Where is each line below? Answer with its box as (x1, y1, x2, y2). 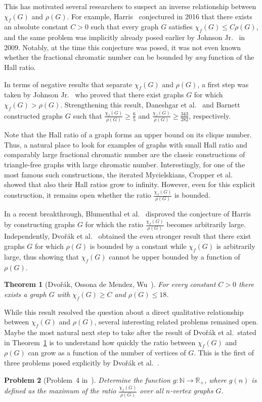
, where (204, 374, 227, 385)
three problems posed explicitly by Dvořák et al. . (4, 357, 159, 368)
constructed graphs (4, 110, 63, 121)
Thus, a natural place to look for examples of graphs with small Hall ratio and (4, 139, 247, 150)
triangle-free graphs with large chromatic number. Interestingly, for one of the (4, 159, 245, 170)
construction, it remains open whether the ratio (4, 190, 151, 200)
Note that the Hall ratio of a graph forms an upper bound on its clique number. (4, 129, 252, 140)
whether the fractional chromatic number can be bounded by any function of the (4, 52, 254, 62)
